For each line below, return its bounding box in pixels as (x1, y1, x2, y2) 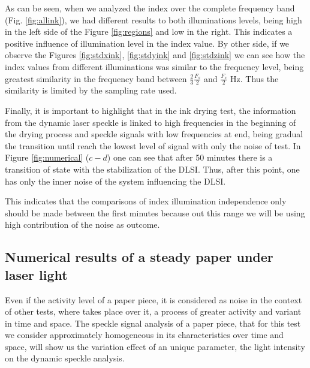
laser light (5, 265, 68, 283)
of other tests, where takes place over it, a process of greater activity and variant (5, 305, 302, 318)
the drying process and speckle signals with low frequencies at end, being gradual (5, 128, 303, 140)
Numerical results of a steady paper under (5, 248, 273, 266)
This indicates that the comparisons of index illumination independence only (5, 195, 287, 207)
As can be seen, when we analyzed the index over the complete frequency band (5, 2, 295, 14)
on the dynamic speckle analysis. (5, 352, 125, 364)
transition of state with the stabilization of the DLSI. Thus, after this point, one (5, 162, 300, 175)
